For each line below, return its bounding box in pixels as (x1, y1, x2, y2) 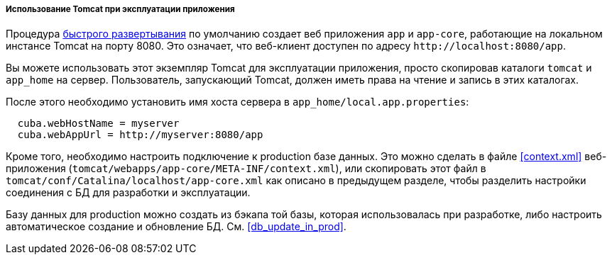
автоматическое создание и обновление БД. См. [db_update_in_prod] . (6, 220, 346, 233)
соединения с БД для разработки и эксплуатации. (6, 186, 251, 199)
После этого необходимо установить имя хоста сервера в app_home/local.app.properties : (6, 96, 469, 108)
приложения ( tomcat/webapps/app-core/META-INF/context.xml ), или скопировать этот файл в (6, 162, 486, 175)
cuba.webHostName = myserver (17, 118, 180, 130)
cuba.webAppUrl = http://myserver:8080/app (17, 129, 263, 141)
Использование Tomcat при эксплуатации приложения (6, 4, 235, 14)
